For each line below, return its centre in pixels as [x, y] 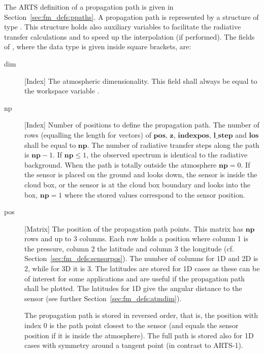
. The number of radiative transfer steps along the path [173, 144]
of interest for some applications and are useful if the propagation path [135, 278]
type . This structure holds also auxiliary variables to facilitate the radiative [123, 27]
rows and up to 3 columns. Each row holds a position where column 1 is [136, 238]
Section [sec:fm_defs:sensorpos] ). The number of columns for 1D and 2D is [141, 258]
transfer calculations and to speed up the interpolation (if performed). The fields [129, 36]
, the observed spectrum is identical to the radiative [167, 155]
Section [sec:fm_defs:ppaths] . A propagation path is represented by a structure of [131, 17]
